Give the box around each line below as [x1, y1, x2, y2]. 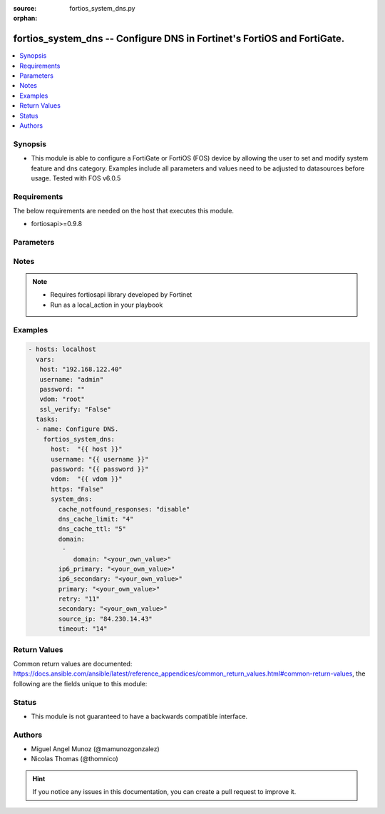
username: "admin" [39, 375, 104, 383]
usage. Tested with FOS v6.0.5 [31, 173, 121, 182]
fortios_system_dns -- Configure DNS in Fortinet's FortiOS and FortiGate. [13, 33, 345, 45]
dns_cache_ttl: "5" [58, 525, 126, 533]
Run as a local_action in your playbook [50, 300, 163, 309]
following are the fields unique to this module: [13, 679, 148, 688]
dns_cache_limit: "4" [58, 514, 134, 523]
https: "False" [51, 485, 104, 493]
